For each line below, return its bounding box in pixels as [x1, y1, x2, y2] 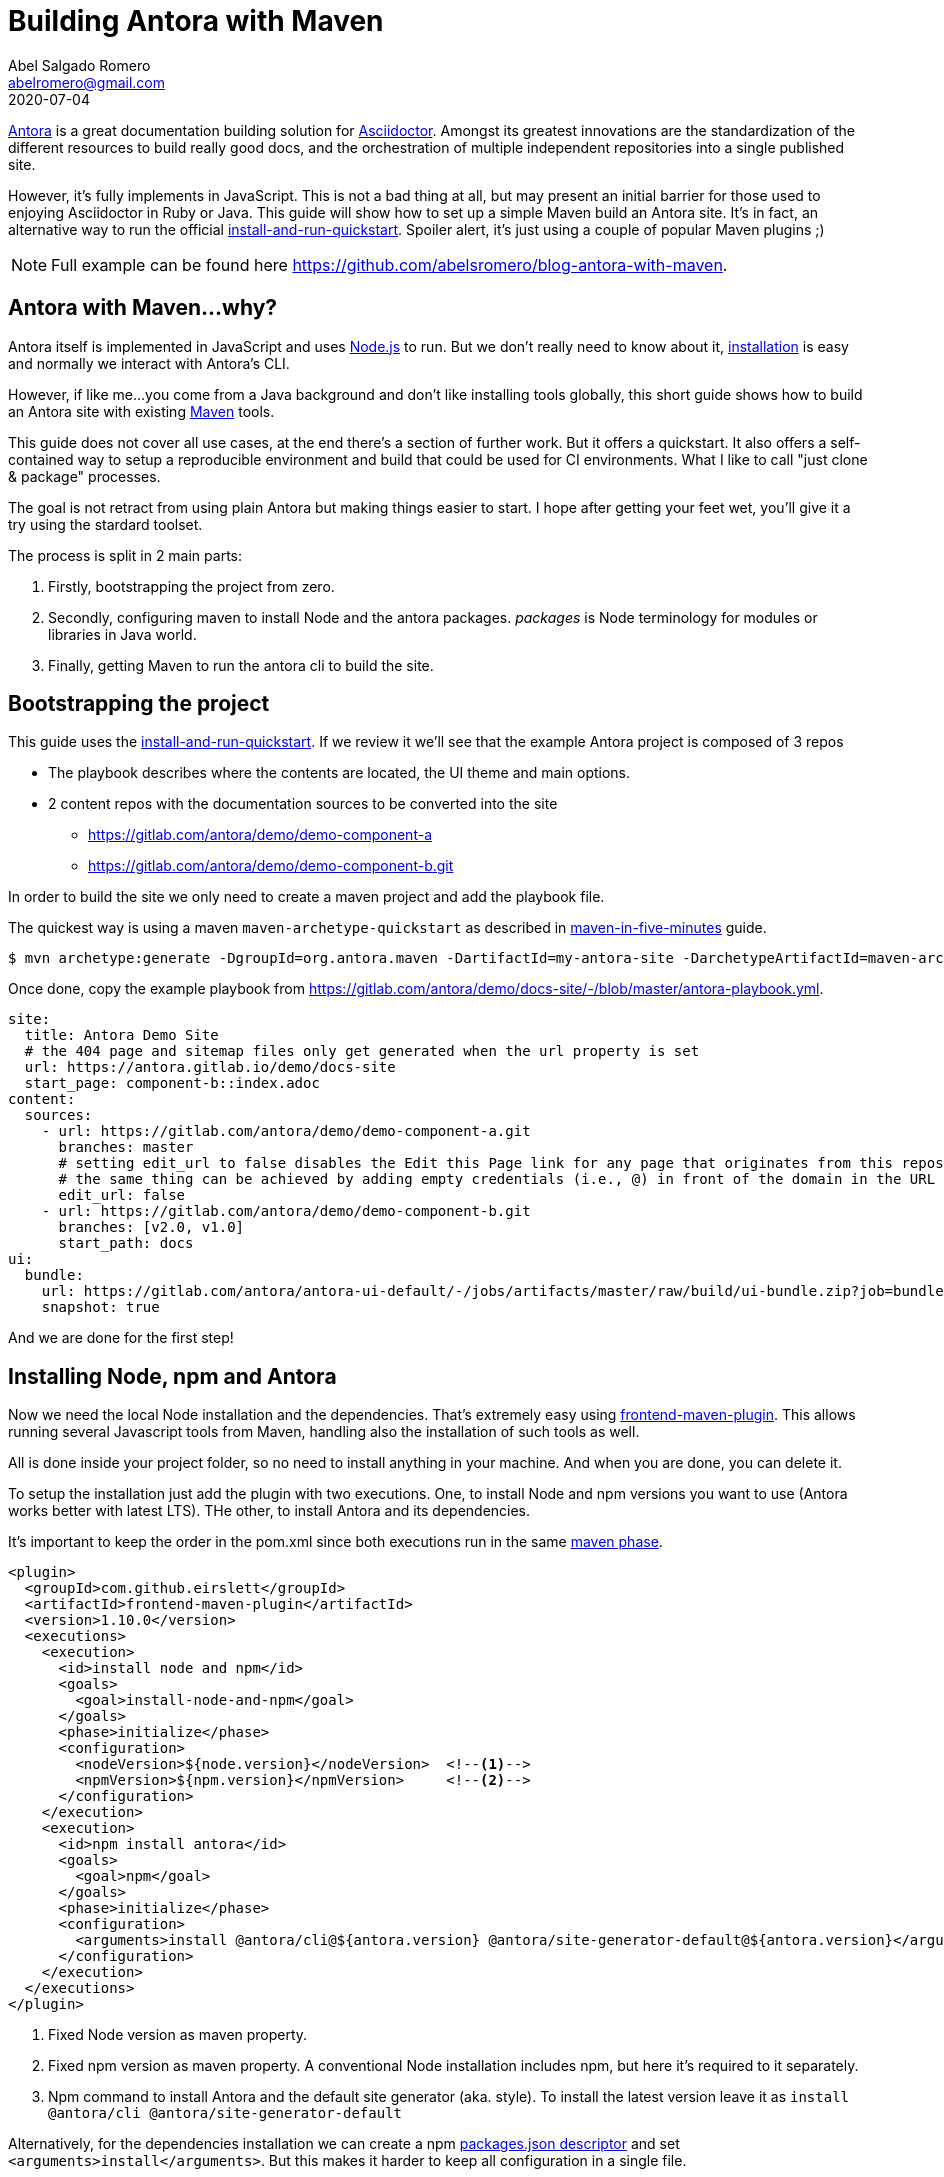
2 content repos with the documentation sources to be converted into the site [48, 795, 558, 813]
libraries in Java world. [48, 625, 197, 643]
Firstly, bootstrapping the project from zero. [48, 577, 335, 595]
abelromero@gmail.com [8, 73, 165, 91]
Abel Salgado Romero [8, 56, 151, 74]
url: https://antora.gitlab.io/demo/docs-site [24, 1059, 396, 1076]
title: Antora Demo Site [24, 1027, 219, 1044]
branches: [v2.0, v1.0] [58, 1219, 245, 1236]
